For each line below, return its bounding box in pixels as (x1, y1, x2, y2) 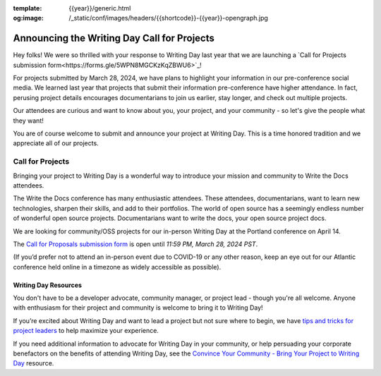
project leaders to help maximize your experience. (13, 327, 159, 335)
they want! (13, 116, 44, 125)
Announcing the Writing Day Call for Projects (13, 32, 215, 44)
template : (13, 4, 42, 12)
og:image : (13, 14, 44, 23)
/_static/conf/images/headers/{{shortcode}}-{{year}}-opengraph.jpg (68, 14, 268, 23)
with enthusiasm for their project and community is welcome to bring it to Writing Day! (13, 303, 264, 312)
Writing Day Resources (13, 281, 83, 289)
